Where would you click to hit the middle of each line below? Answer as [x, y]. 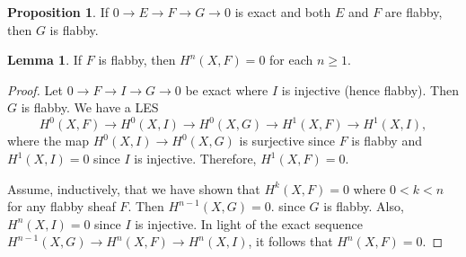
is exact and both [283, 12]
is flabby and [387, 141]
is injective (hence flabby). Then [370, 89]
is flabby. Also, [364, 206]
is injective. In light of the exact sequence [249, 223]
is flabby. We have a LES [90, 107]
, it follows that [290, 241]
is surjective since [287, 141]
